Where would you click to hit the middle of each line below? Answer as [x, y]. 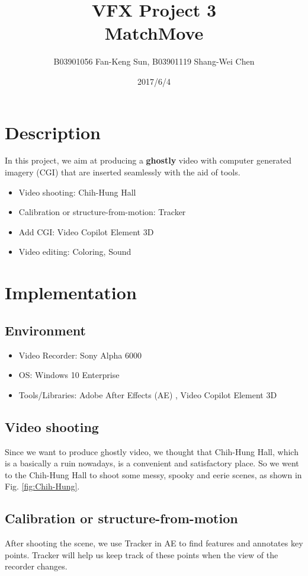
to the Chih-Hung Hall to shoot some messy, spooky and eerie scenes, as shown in [153, 474]
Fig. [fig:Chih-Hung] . [42, 486]
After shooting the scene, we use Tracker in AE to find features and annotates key [154, 543]
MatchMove [154, 33]
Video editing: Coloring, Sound [75, 252]
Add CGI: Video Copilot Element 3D [86, 231]
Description [53, 132]
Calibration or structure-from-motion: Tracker [102, 212]
